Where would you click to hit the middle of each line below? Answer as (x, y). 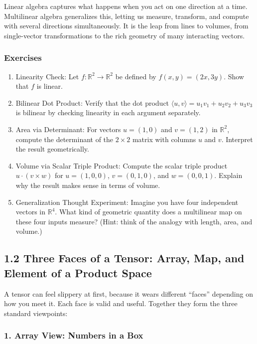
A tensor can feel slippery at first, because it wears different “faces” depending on (128, 293)
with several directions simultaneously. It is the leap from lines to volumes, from (126, 26)
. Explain (228, 175)
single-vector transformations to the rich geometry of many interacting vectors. (125, 35)
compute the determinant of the (64, 139)
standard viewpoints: (36, 313)
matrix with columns (164, 139)
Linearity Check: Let (47, 76)
